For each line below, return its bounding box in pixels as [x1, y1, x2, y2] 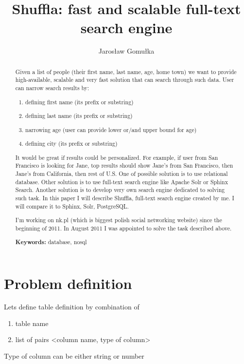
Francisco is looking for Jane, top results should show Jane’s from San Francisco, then [15, 161, 233, 170]
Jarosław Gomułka [98, 46, 155, 56]
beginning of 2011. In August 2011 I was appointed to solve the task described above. [15, 224, 232, 232]
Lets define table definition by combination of [4, 302, 139, 312]
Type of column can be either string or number [4, 350, 144, 361]
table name [15, 318, 49, 328]
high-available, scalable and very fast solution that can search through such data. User [15, 76, 234, 84]
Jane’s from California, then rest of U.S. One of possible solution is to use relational [15, 170, 228, 178]
